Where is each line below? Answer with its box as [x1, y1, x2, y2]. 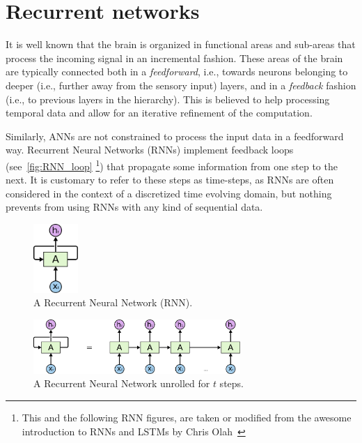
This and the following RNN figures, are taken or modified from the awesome [22, 410, 352, 425]
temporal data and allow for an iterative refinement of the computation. [6, 105, 313, 120]
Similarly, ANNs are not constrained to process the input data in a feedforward [6, 128, 344, 143]
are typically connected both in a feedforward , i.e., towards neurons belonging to [6, 64, 348, 79]
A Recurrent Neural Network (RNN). [33, 295, 193, 310]
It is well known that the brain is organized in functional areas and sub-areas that [6, 37, 356, 52]
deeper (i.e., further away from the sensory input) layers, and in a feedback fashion [6, 77, 356, 92]
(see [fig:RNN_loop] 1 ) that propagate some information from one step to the [6, 156, 338, 173]
